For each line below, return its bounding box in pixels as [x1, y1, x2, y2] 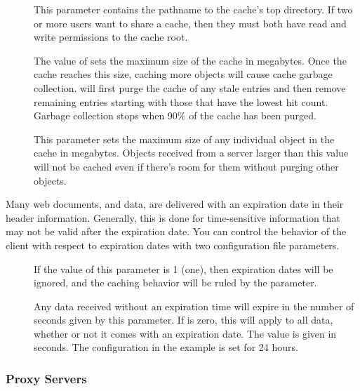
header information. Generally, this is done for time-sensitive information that [6, 210, 341, 225]
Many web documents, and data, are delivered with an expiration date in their [6, 197, 344, 211]
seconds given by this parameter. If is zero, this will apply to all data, [34, 312, 333, 327]
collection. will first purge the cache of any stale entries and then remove [34, 80, 346, 95]
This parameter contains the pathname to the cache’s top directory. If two [34, 2, 353, 16]
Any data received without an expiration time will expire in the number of [34, 298, 354, 313]
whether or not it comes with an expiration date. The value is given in [34, 326, 337, 340]
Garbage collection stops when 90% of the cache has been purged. [34, 108, 316, 123]
